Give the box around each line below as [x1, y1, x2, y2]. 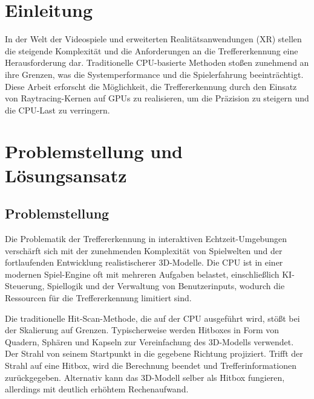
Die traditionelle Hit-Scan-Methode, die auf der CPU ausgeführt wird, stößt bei [5, 311, 300, 324]
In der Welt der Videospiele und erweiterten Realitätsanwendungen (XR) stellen [5, 33, 302, 45]
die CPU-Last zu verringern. [5, 103, 110, 116]
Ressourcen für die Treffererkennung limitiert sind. [5, 292, 192, 304]
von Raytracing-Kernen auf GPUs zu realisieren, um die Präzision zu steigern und [5, 92, 309, 104]
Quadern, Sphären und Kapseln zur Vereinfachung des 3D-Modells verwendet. [5, 335, 294, 348]
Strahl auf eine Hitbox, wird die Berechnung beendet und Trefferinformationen [5, 359, 296, 371]
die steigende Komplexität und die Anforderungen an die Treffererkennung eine [5, 44, 298, 57]
